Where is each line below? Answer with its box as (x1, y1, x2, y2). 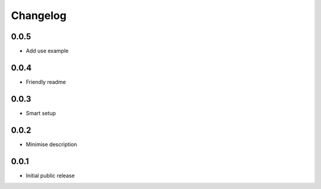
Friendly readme (26, 78, 67, 86)
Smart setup (26, 109, 56, 116)
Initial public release (26, 172, 75, 179)
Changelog (11, 9, 67, 22)
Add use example (26, 48, 69, 55)
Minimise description (26, 140, 77, 148)
